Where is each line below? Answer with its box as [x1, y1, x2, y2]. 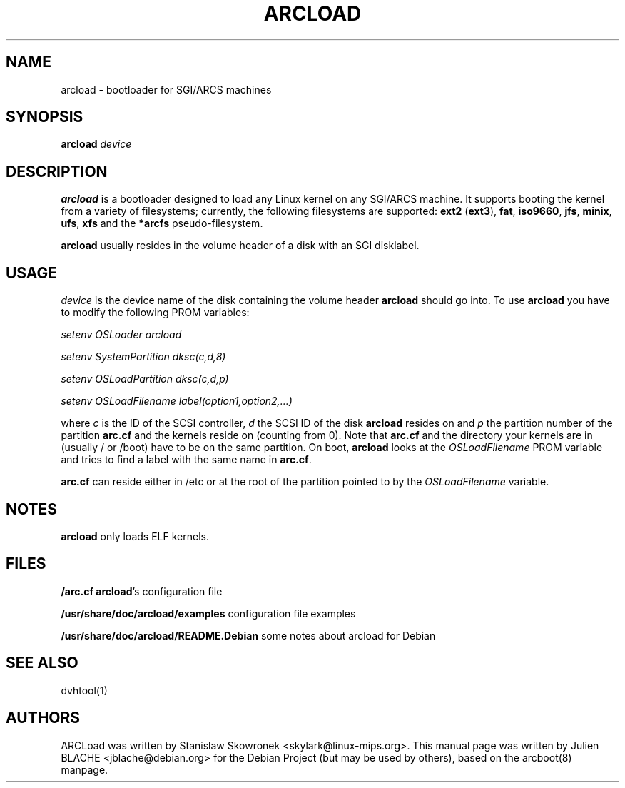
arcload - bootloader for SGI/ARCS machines [61, 83, 272, 96]
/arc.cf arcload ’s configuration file [61, 585, 223, 597]
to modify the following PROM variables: [61, 306, 250, 319]
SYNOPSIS [6, 108, 83, 126]
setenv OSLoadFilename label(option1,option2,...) [61, 395, 293, 408]
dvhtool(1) [61, 684, 108, 697]
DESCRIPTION [6, 162, 108, 181]
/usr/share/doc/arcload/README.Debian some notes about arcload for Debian [61, 629, 436, 642]
